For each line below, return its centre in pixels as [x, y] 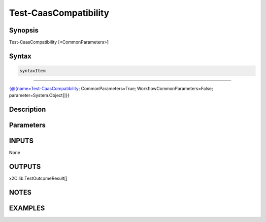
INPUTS [21, 141]
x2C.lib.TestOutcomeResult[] [38, 178]
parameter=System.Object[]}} [39, 95]
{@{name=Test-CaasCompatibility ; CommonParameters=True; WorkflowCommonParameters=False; [111, 89]
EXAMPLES [27, 208]
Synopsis [24, 30]
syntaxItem [33, 71]
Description [28, 110]
